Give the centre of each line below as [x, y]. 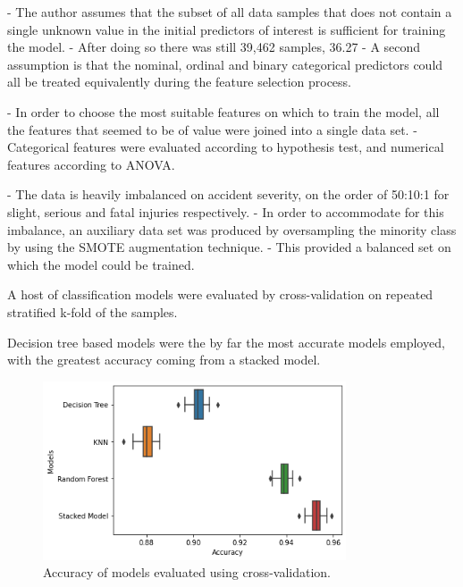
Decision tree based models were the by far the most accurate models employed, [226, 342]
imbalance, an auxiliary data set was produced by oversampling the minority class [232, 229]
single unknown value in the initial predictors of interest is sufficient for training [227, 29]
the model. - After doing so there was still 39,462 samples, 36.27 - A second [214, 47]
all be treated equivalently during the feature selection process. [179, 82]
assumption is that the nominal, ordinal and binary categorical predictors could [225, 64]
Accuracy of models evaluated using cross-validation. [187, 572]
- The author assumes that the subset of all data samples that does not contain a [230, 12]
